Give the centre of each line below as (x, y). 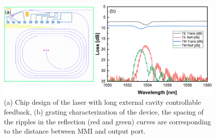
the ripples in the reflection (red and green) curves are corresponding (108, 121)
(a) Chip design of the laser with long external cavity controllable (103, 102)
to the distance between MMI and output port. (75, 131)
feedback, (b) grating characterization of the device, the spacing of (104, 111)
